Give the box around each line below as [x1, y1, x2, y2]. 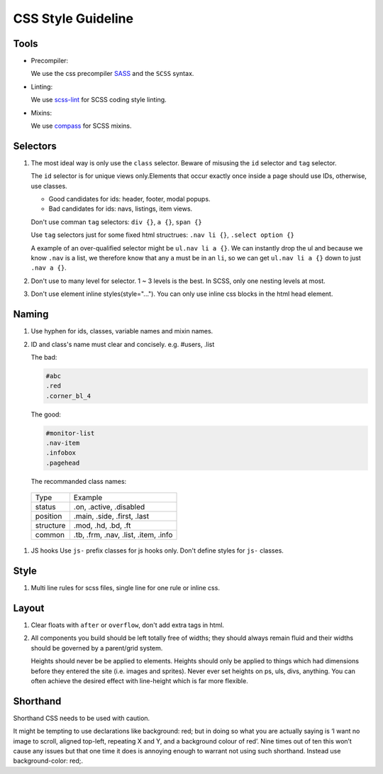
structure [35, 521, 66, 531]
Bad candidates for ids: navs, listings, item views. [48, 204, 193, 213]
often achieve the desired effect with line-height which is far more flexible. [30, 676, 248, 685]
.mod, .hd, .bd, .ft [73, 521, 131, 531]
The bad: [30, 353, 57, 361]
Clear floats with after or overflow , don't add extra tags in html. [30, 621, 225, 629]
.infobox [45, 449, 77, 457]
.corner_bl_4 [45, 392, 91, 400]
